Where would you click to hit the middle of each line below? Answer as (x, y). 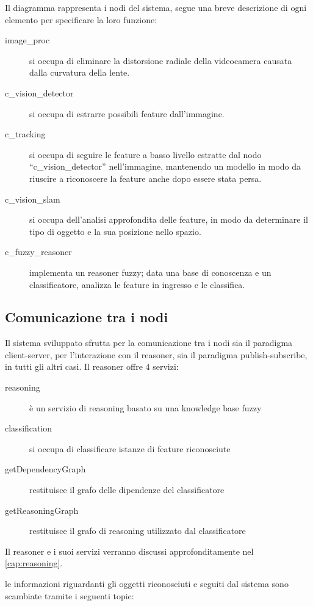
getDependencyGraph (45, 469)
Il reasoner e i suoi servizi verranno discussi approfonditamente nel (129, 551)
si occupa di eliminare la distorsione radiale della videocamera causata (161, 60)
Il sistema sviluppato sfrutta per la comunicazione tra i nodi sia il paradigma (149, 343)
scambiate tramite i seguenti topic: (70, 595)
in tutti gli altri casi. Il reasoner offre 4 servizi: (92, 366)
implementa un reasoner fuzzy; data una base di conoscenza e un (150, 272)
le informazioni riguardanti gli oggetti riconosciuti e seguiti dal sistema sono (147, 584)
